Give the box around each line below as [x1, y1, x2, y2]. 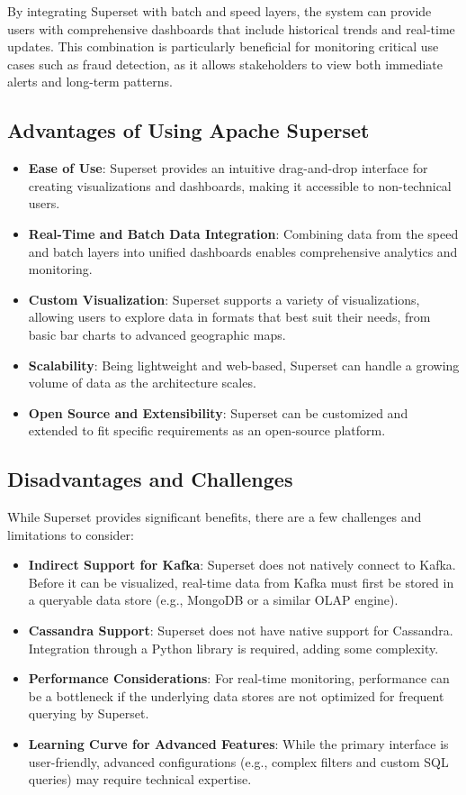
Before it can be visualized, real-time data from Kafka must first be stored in [28, 572, 454, 591]
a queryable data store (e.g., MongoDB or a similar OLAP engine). [28, 590, 399, 609]
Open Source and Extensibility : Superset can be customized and [28, 403, 408, 422]
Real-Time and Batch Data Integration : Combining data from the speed [28, 224, 459, 242]
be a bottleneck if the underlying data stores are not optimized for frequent [28, 686, 444, 705]
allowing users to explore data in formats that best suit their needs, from [28, 307, 431, 326]
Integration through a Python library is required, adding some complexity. [28, 638, 439, 657]
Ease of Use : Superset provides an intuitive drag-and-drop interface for [28, 159, 428, 178]
